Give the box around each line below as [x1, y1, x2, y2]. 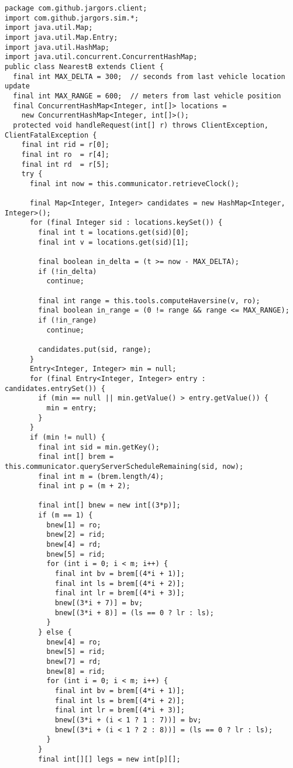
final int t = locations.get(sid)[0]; [38, 228, 189, 237]
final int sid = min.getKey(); [38, 443, 160, 451]
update [5, 82, 30, 91]
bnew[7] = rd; [46, 657, 101, 666]
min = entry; [46, 403, 97, 412]
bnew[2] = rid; [46, 530, 105, 539]
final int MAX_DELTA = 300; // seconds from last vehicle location [13, 72, 285, 81]
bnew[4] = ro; [46, 637, 101, 646]
